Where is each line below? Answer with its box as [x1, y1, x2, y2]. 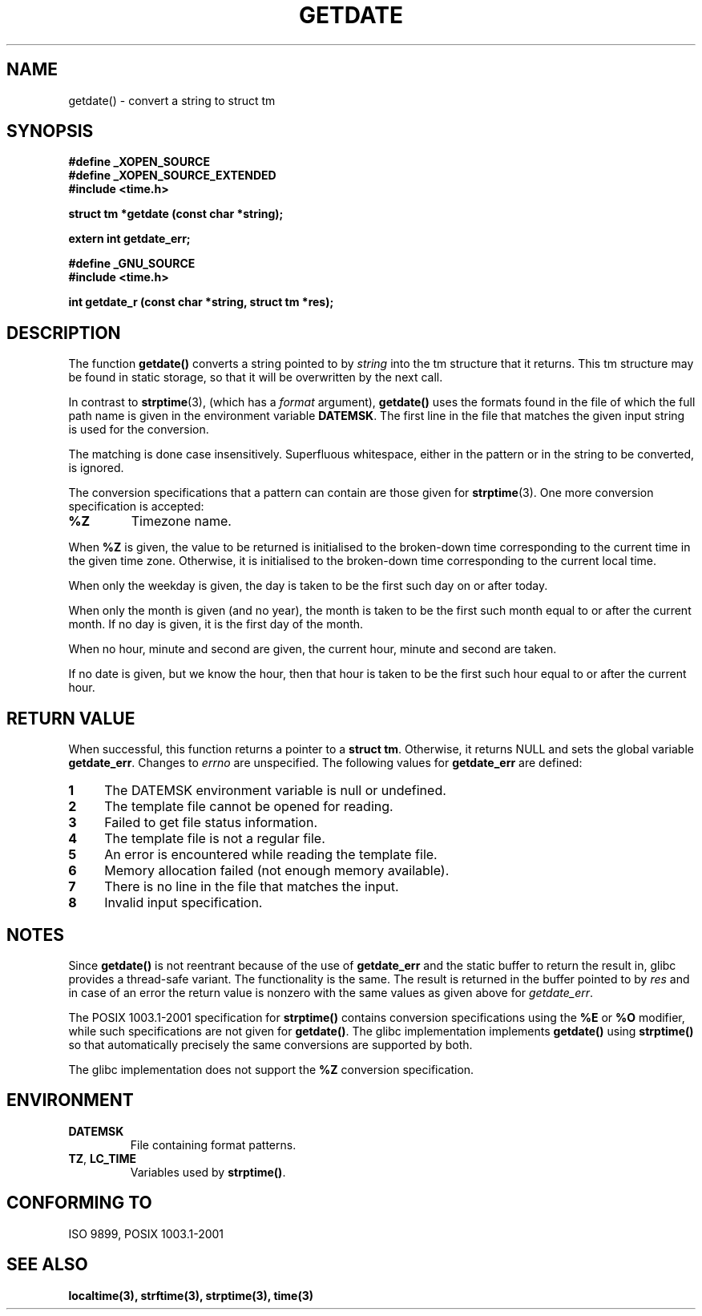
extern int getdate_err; [68, 232, 191, 246]
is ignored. [68, 461, 124, 475]
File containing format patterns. [130, 1137, 297, 1152]
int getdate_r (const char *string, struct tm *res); [68, 295, 334, 309]
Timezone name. [131, 513, 232, 530]
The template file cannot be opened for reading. [104, 798, 393, 815]
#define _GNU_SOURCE [68, 256, 196, 271]
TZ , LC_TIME [68, 1151, 137, 1165]
